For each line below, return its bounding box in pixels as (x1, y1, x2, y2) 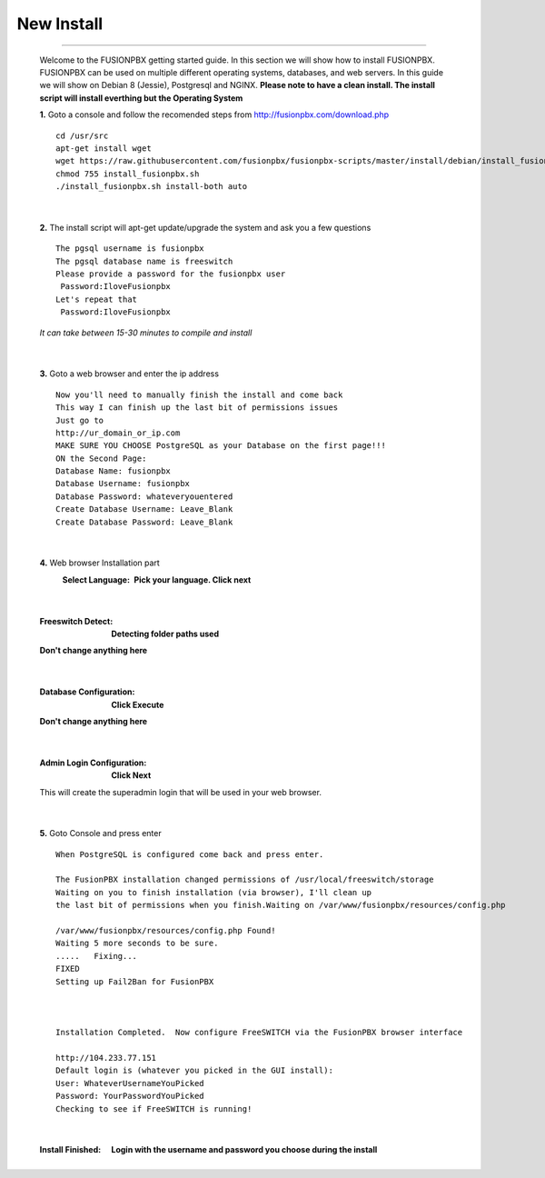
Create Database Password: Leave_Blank (55, 516, 233, 527)
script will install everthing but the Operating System (39, 92, 243, 104)
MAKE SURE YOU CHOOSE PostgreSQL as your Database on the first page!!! (55, 441, 386, 451)
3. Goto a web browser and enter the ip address (39, 368, 220, 379)
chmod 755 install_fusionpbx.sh (55, 168, 200, 179)
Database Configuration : (39, 686, 135, 697)
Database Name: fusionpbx (55, 466, 172, 476)
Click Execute (111, 699, 164, 710)
